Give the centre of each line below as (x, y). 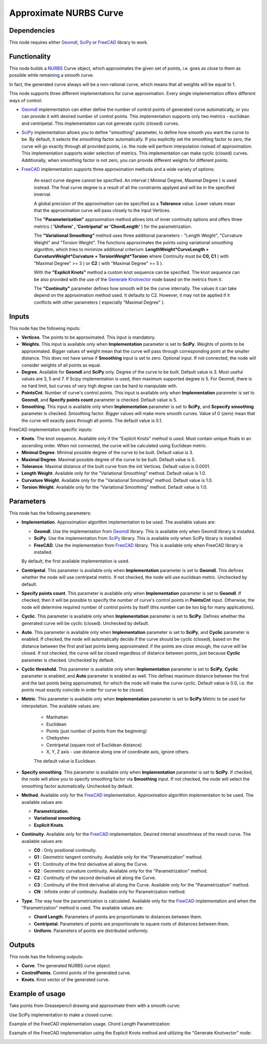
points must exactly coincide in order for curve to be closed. (83, 690)
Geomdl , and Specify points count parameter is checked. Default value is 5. (99, 400)
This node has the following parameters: (50, 513)
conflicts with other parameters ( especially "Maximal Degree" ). (99, 302)
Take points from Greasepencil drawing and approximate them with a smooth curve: (95, 1006)
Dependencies (32, 30)
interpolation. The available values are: (61, 706)
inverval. (43, 194)
